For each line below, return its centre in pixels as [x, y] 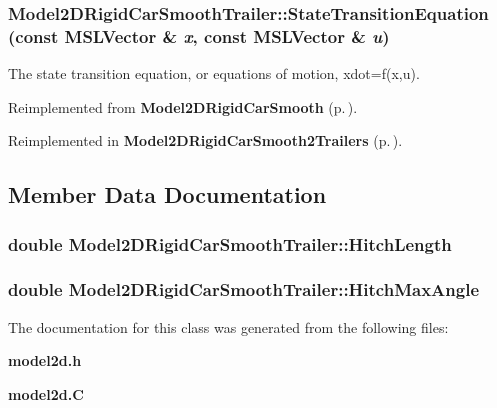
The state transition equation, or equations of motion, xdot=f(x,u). [214, 73]
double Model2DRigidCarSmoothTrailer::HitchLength [230, 243]
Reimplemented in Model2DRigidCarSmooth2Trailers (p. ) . [205, 140]
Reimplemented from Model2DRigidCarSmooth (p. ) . [183, 106]
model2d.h [45, 360]
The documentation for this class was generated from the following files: [228, 326]
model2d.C [46, 393]
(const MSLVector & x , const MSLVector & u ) [199, 35]
